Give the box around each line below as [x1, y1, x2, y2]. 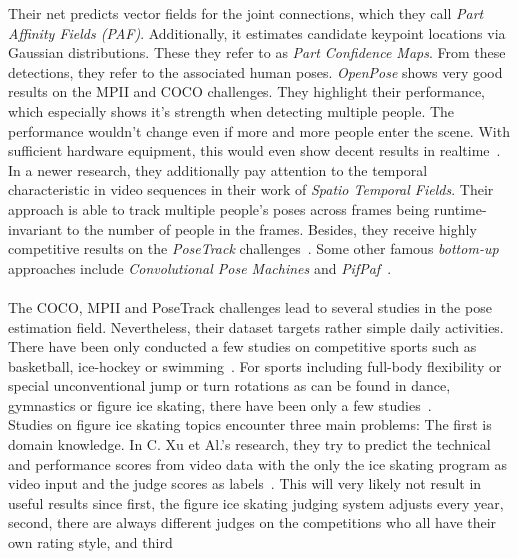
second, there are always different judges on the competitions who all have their [8, 512, 497, 533]
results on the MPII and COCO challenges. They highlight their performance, [8, 81, 485, 102]
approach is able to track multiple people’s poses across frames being [8, 198, 430, 219]
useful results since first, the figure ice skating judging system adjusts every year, [8, 492, 504, 513]
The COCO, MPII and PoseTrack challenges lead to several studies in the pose [8, 296, 492, 317]
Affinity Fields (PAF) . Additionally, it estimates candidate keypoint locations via [8, 22, 506, 43]
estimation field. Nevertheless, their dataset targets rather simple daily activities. [8, 316, 504, 337]
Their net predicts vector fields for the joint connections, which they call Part [8, 3, 484, 23]
